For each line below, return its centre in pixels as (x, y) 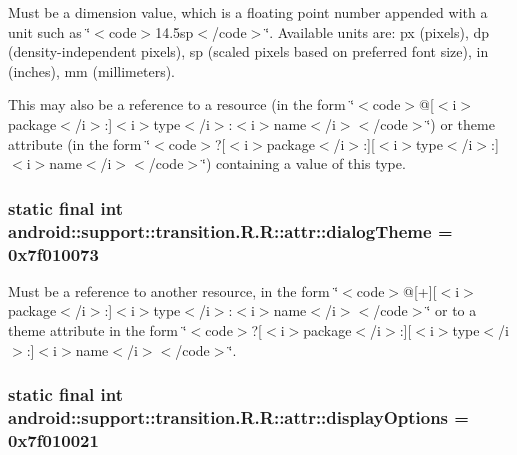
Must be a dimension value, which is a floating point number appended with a (248, 12)
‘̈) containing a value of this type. (304, 163)
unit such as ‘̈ (49, 31)
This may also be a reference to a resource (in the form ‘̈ (181, 104)
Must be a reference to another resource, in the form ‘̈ (173, 290)
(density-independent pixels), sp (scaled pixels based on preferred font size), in (248, 51)
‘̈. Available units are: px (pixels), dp (377, 31)
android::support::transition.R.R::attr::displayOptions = (238, 417)
